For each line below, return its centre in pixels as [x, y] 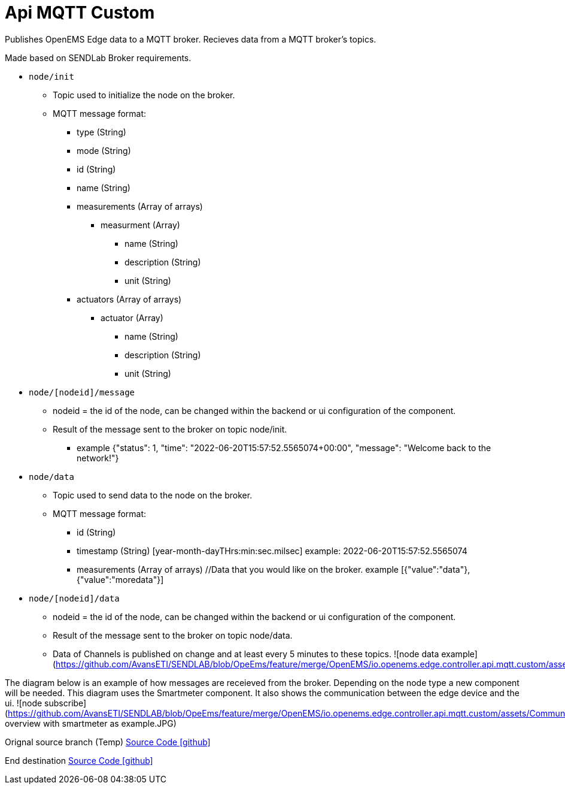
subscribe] [66, 703]
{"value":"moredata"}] [120, 579]
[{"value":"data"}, [435, 569]
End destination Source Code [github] [79, 760]
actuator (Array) [132, 318]
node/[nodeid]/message [82, 392]
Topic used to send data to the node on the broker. [153, 495]
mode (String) [104, 150]
